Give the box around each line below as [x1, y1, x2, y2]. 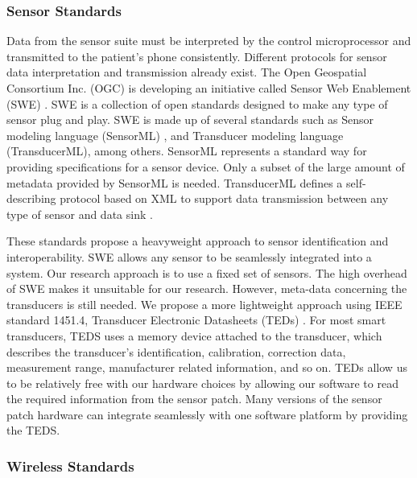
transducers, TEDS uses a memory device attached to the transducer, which [6, 327, 382, 344]
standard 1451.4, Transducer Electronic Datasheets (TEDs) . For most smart [6, 311, 386, 328]
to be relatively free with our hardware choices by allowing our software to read [6, 374, 398, 391]
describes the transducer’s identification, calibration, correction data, [6, 343, 346, 360]
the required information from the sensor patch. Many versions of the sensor [6, 390, 382, 407]
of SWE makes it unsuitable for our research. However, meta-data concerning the [6, 280, 407, 297]
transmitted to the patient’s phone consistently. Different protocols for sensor [6, 47, 387, 64]
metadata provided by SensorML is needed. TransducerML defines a [6, 174, 343, 191]
